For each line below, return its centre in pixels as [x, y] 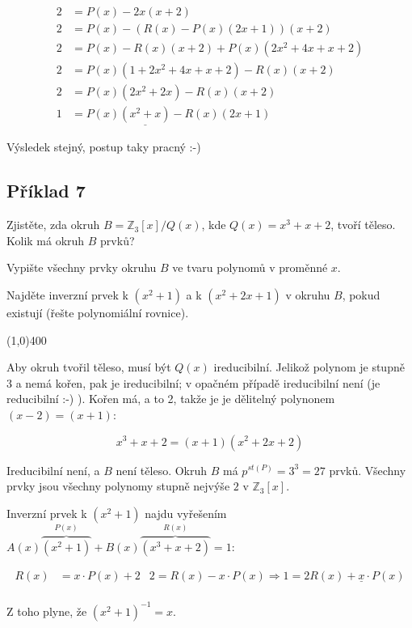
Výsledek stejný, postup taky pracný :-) [104, 147]
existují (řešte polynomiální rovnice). [98, 312]
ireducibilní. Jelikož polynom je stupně [309, 367]
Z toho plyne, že [47, 611]
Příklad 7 [46, 191]
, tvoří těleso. [363, 225]
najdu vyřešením [186, 513]
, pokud [361, 294]
